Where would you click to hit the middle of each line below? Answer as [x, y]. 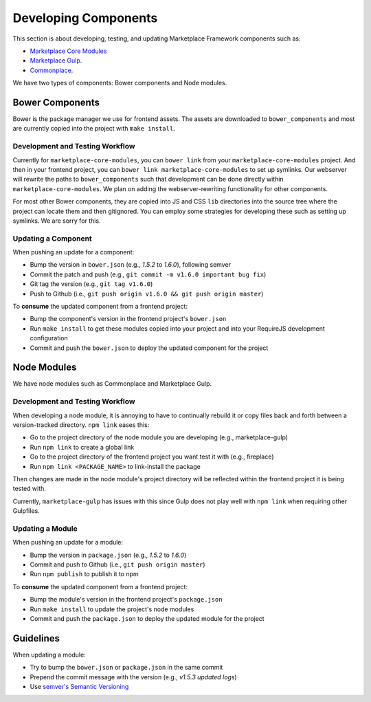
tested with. [29, 489]
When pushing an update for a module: [68, 542]
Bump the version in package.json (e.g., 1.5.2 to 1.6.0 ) [108, 555]
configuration [49, 338]
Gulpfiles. [26, 511]
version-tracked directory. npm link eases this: [81, 425]
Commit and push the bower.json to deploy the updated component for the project [149, 348]
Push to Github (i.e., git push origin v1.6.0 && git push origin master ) [147, 294]
